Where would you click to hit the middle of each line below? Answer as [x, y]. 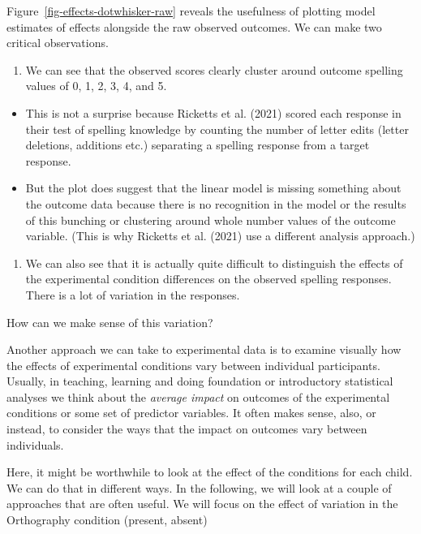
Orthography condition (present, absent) [107, 520]
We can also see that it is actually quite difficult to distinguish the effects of [214, 263]
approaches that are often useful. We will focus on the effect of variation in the [202, 504]
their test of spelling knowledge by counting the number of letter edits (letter [217, 129]
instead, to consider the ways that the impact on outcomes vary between [187, 429]
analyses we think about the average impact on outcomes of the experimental [198, 396]
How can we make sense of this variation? [110, 322]
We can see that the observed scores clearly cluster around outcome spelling [214, 69]
